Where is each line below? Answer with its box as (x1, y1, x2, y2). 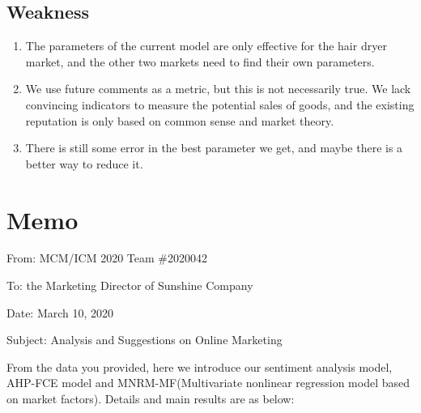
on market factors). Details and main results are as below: (6, 390, 295, 407)
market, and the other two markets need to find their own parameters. (25, 53, 375, 70)
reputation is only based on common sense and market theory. (25, 112, 334, 129)
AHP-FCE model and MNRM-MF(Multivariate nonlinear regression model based (6, 374, 410, 391)
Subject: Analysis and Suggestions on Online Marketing (6, 331, 283, 348)
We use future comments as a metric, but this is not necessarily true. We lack (25, 80, 411, 97)
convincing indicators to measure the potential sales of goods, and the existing (25, 96, 415, 113)
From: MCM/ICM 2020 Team (6, 249, 155, 266)
